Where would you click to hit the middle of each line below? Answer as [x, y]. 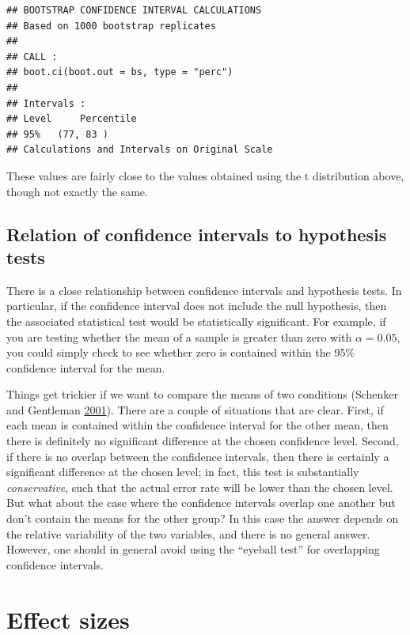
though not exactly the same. [77, 191]
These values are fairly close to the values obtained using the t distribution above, [205, 175]
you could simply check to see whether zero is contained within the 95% [181, 352]
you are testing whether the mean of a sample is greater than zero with [179, 336]
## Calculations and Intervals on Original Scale [140, 150]
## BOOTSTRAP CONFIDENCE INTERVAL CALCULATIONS [134, 10]
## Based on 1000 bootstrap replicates [111, 26]
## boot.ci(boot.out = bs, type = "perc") [120, 72]
